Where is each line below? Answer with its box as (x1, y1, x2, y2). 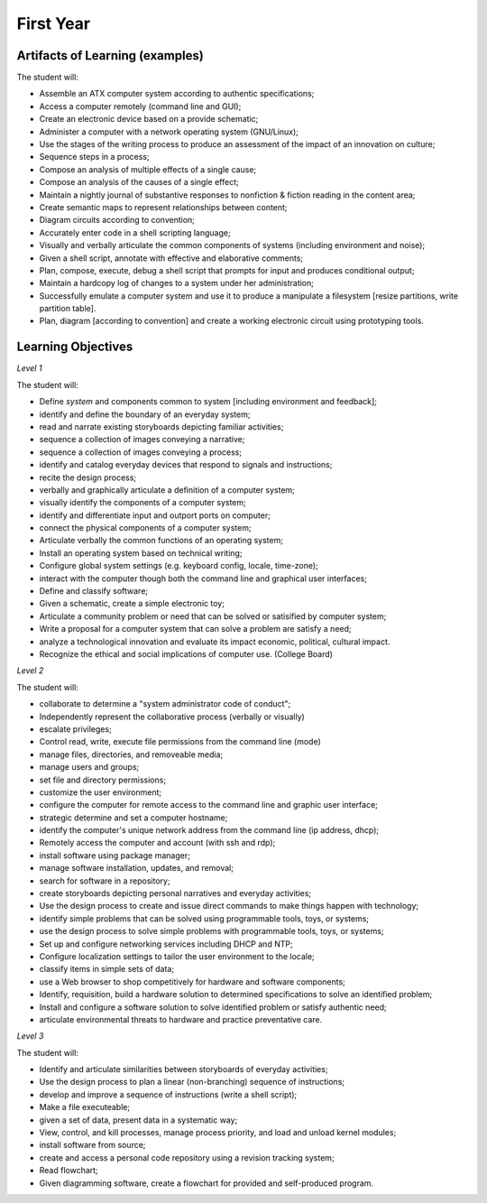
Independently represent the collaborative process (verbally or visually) (39, 711, 306, 722)
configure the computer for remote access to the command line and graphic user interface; (39, 800, 379, 810)
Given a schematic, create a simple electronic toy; (39, 598, 225, 609)
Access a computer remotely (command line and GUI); (39, 100, 242, 112)
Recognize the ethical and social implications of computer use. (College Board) (39, 648, 334, 659)
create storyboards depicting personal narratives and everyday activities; (39, 888, 312, 899)
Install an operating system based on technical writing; (39, 547, 243, 559)
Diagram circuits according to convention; (39, 215, 196, 226)
